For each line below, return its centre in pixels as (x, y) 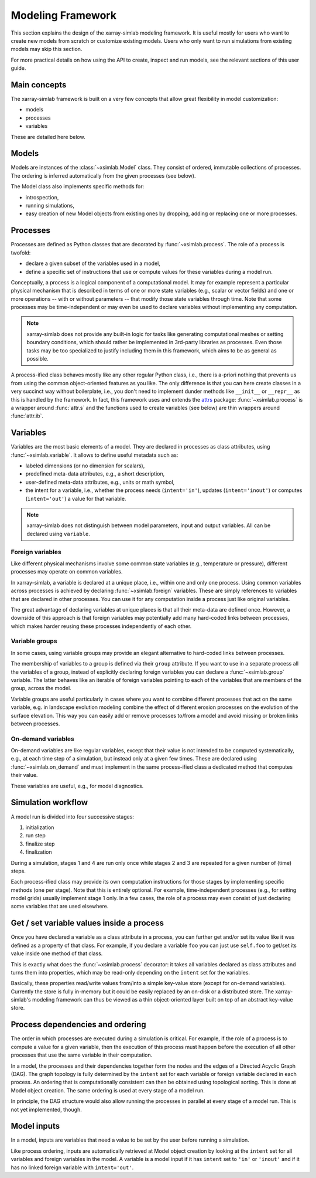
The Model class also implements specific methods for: (78, 186)
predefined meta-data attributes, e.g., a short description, (95, 474)
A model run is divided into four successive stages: (73, 817)
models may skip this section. (47, 49)
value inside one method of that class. (57, 953)
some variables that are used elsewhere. (60, 907)
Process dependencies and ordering (78, 1025)
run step (36, 836)
